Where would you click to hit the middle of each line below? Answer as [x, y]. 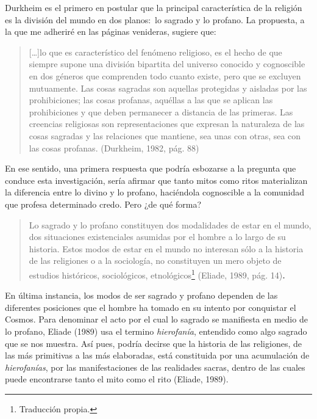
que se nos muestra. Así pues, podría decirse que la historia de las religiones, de [153, 343]
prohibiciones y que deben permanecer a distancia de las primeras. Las [161, 111]
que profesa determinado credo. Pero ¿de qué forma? [103, 204]
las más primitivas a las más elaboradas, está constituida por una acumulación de [157, 355]
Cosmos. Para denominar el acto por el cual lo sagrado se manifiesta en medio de [156, 319]
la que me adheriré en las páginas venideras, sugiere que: [111, 31]
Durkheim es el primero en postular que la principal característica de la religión [154, 7]
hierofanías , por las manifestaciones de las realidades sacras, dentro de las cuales [155, 367]
